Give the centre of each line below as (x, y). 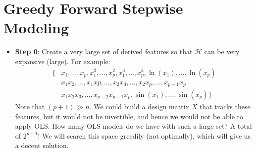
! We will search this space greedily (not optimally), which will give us (144, 135)
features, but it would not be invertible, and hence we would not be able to (129, 116)
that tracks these (225, 107)
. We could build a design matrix (139, 107)
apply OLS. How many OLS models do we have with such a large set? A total (133, 126)
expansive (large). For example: (63, 61)
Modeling (36, 28)
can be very (222, 51)
